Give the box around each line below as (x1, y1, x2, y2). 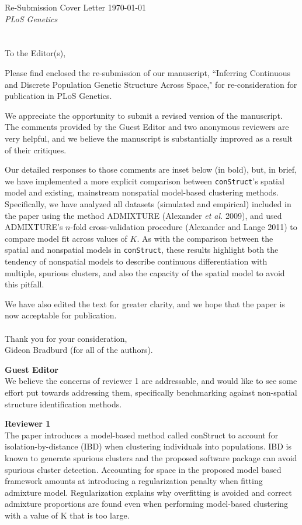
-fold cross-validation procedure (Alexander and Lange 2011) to (70, 221, 297, 233)
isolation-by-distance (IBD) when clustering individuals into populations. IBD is (5, 440, 291, 452)
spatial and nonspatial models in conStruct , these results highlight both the (5, 243, 279, 256)
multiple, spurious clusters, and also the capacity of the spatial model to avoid (5, 266, 285, 279)
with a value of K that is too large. (5, 509, 130, 521)
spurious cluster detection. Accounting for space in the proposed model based (5, 463, 282, 475)
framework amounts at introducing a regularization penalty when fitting (5, 475, 263, 487)
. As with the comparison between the (137, 232, 273, 244)
